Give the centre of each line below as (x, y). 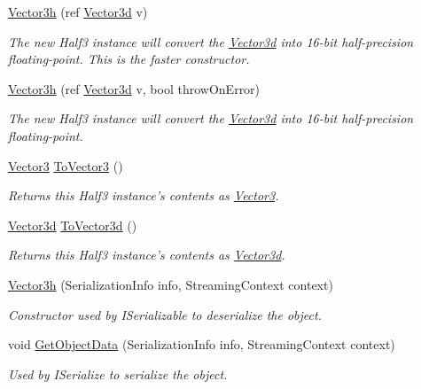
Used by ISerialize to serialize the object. (118, 373)
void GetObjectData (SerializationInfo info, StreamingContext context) (202, 344)
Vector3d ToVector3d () (73, 225)
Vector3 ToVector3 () (66, 165)
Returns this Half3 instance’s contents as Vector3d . (147, 255)
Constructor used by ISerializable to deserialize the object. (165, 314)
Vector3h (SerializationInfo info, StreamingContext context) (171, 284)
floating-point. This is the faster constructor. (129, 59)
